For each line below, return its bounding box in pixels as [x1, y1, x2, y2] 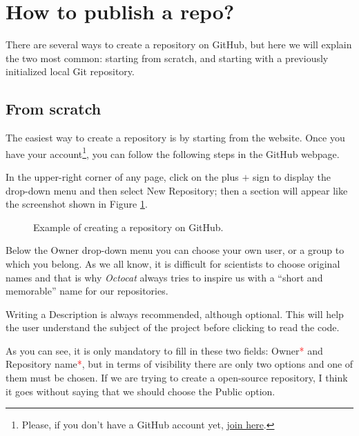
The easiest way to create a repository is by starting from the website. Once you [6, 130, 345, 145]
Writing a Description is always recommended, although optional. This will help [6, 306, 344, 321]
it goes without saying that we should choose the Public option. [6, 384, 275, 398]
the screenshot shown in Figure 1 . [6, 197, 148, 211]
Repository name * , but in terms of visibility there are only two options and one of [6, 357, 353, 371]
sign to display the [253, 169, 331, 184]
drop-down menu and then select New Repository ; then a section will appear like [6, 183, 348, 197]
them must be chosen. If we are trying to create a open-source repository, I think [6, 370, 348, 385]
